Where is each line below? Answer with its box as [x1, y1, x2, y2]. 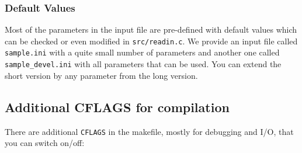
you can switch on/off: [5, 137, 85, 149]
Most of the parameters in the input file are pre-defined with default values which [5, 23, 297, 36]
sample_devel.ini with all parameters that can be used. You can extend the [5, 58, 282, 70]
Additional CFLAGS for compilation [5, 98, 230, 116]
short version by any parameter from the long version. [5, 69, 198, 81]
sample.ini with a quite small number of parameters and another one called [5, 46, 280, 58]
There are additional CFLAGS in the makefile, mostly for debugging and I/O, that [5, 125, 294, 137]
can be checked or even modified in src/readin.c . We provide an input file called [5, 34, 298, 47]
